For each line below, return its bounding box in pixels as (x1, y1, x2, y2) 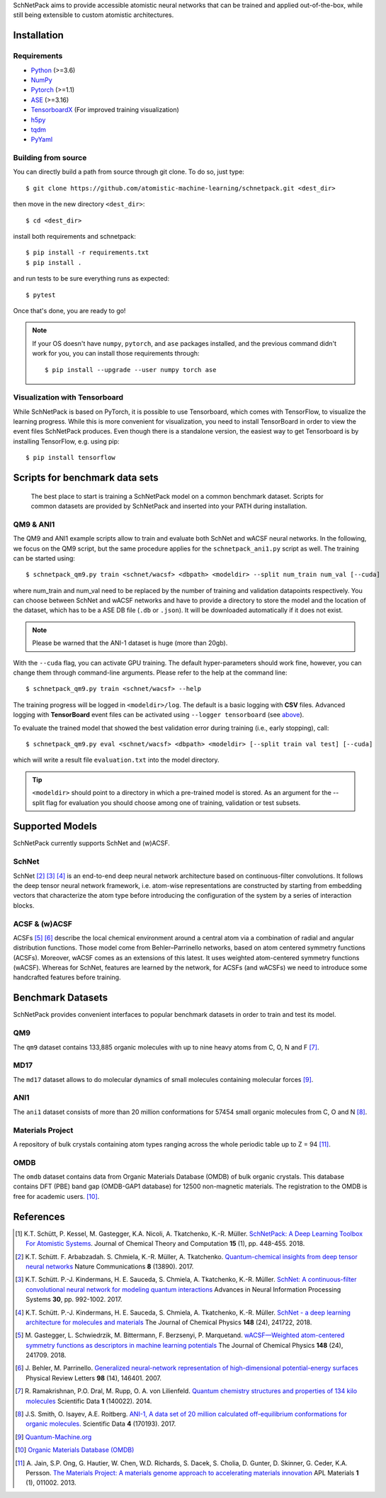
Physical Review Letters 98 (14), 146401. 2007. (25, 1373, 162, 1382)
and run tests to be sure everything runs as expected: (13, 274, 170, 283)
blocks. (13, 901, 35, 910)
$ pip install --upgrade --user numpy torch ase (45, 366, 217, 373)
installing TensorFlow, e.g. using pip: (13, 437, 120, 446)
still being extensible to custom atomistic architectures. (13, 11, 174, 19)
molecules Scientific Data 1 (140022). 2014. (25, 1397, 152, 1405)
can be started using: (13, 553, 76, 563)
